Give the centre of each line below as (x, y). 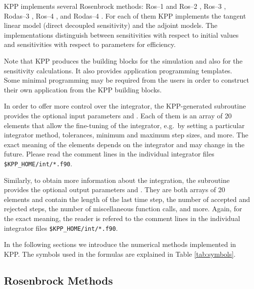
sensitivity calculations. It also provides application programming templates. (118, 70)
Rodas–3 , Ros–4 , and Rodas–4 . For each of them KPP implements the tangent (125, 15)
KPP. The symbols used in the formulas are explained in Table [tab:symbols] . (120, 254)
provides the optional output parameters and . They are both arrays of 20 (115, 189)
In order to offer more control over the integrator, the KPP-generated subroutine (125, 106)
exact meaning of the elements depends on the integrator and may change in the (124, 144)
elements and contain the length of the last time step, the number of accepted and (127, 199)
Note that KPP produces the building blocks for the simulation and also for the (123, 60)
